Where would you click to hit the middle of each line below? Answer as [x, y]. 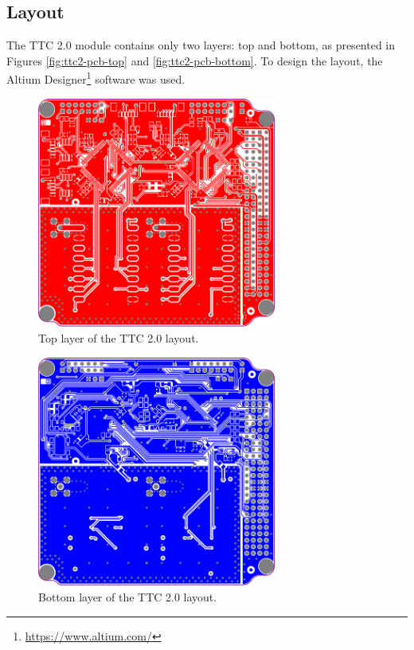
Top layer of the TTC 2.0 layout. [119, 337]
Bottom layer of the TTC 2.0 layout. [128, 596]
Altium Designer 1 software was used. [96, 78]
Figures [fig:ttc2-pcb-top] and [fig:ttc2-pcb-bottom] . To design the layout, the [195, 60]
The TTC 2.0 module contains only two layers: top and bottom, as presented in [201, 45]
